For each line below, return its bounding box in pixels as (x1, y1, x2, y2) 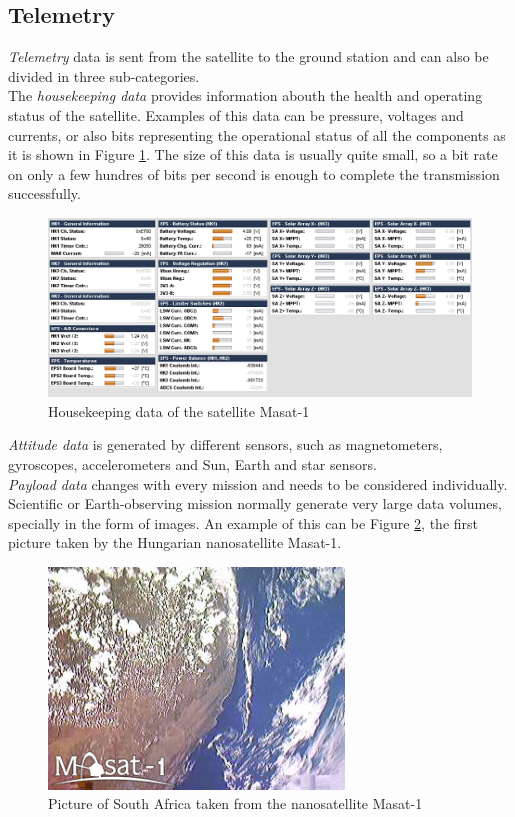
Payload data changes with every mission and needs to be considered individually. (8, 473, 508, 494)
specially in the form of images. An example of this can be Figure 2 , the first (8, 512, 479, 533)
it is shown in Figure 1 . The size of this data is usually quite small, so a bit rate (8, 144, 498, 165)
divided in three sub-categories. (8, 65, 200, 86)
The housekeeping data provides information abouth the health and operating (8, 85, 483, 106)
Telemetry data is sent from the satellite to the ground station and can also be (8, 46, 489, 67)
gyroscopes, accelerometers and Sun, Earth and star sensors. (8, 454, 377, 475)
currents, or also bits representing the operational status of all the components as (8, 124, 506, 145)
